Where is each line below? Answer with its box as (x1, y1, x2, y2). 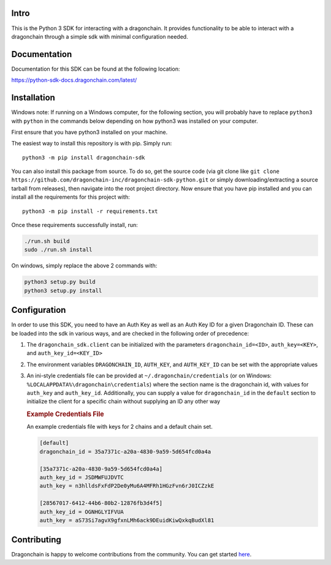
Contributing (11, 534, 61, 545)
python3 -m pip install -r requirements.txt (22, 207, 159, 215)
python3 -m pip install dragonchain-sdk (22, 154, 145, 161)
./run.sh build (24, 238, 70, 245)
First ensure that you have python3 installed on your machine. (11, 128, 168, 136)
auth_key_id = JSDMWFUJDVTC (39, 474, 124, 481)
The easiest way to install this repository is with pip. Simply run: (11, 140, 172, 147)
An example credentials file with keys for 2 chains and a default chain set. (26, 423, 213, 431)
